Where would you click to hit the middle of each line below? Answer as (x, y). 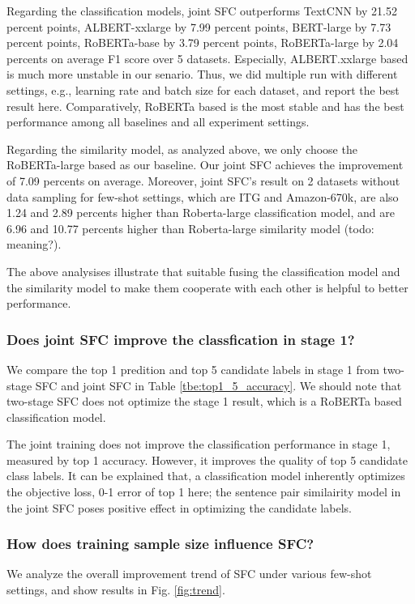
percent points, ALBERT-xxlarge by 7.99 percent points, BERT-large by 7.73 (199, 26)
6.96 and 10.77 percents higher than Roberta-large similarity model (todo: (190, 228)
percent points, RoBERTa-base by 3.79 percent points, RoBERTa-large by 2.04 (203, 43)
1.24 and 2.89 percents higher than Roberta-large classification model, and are (201, 213)
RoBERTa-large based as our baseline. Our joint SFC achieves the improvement (205, 165)
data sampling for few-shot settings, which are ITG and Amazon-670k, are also (203, 196)
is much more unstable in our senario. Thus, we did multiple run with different (202, 74)
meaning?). (34, 244)
